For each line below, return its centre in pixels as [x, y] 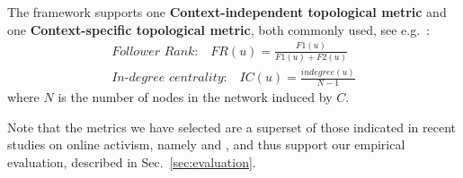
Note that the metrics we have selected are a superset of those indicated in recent [231, 127]
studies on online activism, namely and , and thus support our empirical [206, 144]
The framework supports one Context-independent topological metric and [227, 12]
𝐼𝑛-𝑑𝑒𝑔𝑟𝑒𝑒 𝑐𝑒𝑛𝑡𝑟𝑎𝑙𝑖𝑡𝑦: [169, 78]
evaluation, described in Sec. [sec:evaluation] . [132, 161]
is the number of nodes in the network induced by [195, 97]
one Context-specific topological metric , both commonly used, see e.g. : [218, 29]
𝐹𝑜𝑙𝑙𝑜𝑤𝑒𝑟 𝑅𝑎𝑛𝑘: [155, 51]
